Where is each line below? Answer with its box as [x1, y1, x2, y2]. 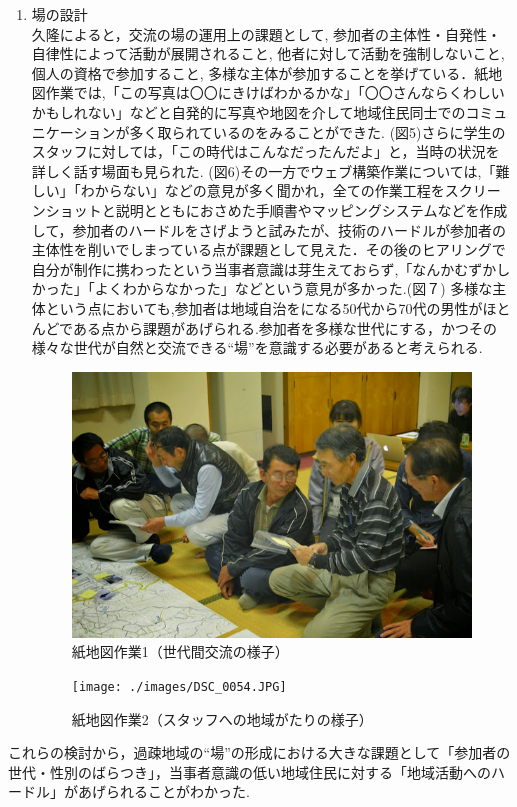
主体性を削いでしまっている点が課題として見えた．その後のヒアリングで [31, 239, 506, 260]
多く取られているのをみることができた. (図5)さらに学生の [129, 121, 506, 142]
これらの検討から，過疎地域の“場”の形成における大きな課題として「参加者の [8, 742, 511, 763]
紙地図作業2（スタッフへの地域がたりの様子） [71, 708, 373, 729]
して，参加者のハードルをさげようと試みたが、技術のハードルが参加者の [31, 219, 507, 240]
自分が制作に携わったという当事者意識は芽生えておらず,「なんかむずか [31, 258, 497, 279]
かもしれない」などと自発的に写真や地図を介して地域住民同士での [31, 101, 466, 122]
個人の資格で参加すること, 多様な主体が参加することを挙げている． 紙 [31, 62, 489, 83]
